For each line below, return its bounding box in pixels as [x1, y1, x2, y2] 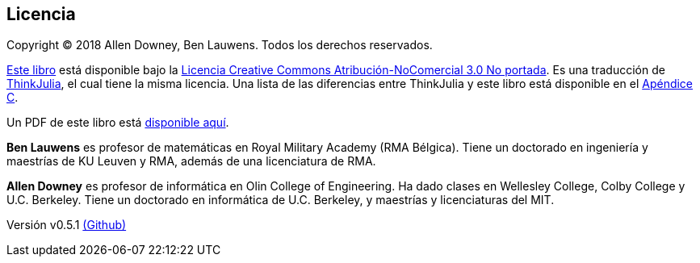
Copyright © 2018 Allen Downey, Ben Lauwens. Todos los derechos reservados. [6, 38, 433, 52]
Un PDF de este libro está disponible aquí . [6, 115, 229, 130]
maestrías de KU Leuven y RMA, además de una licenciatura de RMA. [6, 154, 376, 169]
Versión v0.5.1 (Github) [6, 218, 127, 232]
